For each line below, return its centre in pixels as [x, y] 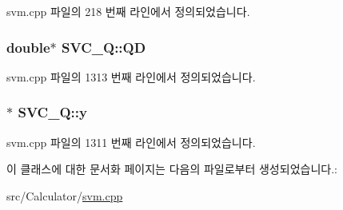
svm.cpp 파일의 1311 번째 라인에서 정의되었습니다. [131, 142]
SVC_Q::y [52, 112]
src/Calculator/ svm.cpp [65, 195]
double [28, 47]
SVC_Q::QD [104, 47]
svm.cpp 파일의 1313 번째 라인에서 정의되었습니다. [131, 76]
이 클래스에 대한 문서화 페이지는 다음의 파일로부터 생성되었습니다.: [172, 169]
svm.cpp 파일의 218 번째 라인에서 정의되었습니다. [128, 11]
